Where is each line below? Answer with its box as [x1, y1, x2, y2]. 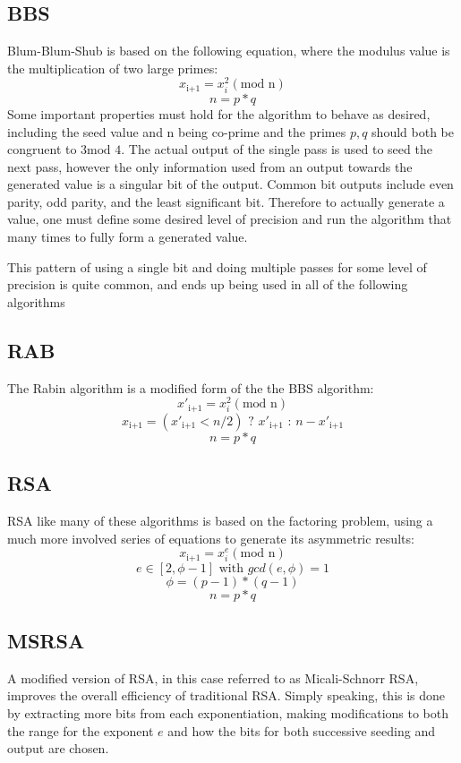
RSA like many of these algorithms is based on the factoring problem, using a [7, 510, 433, 529]
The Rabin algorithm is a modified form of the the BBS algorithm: [7, 378, 374, 397]
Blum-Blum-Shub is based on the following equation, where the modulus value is [7, 41, 450, 60]
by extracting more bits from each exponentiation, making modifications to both [7, 704, 449, 723]
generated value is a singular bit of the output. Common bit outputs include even [7, 175, 454, 193]
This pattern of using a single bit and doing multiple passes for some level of [7, 257, 427, 276]
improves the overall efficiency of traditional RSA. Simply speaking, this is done [7, 686, 446, 705]
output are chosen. [7, 739, 109, 758]
